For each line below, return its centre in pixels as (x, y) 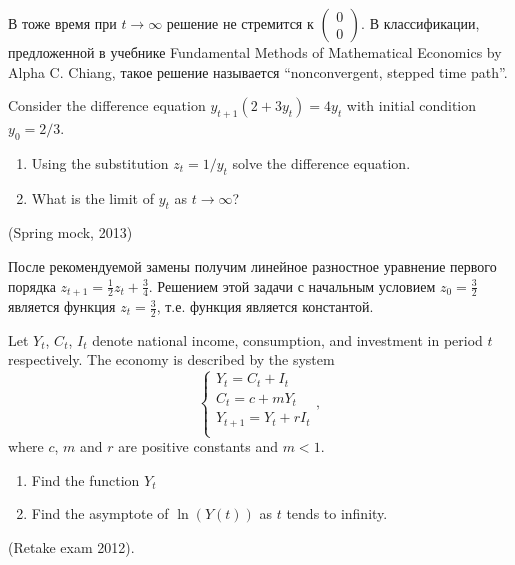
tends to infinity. (337, 513)
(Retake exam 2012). (71, 546)
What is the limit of (92, 197)
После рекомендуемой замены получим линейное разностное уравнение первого (252, 265)
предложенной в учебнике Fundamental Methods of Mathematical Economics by (255, 52)
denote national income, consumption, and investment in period (287, 339)
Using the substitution (100, 162)
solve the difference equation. (321, 162)
